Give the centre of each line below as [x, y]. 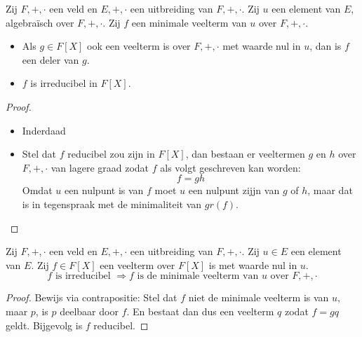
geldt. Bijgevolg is [44, 325]
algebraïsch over [40, 22]
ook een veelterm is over [139, 46]
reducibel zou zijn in [111, 154]
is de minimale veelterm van [198, 276]
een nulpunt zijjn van [234, 190]
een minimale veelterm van [189, 22]
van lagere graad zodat [100, 167]
